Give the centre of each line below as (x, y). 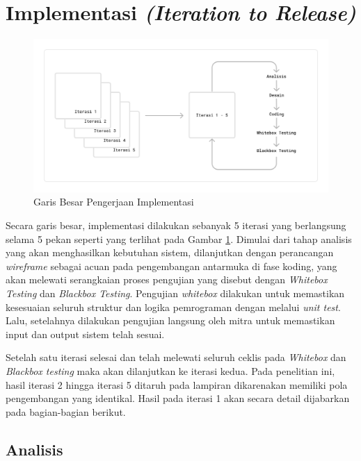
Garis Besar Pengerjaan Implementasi (114, 202)
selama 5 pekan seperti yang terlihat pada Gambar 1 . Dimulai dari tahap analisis (179, 238)
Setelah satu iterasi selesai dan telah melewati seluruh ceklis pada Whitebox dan (176, 357)
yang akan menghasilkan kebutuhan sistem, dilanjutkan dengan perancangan (170, 252)
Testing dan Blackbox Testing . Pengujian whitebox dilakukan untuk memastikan (175, 293)
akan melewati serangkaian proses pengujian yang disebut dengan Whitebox (167, 279)
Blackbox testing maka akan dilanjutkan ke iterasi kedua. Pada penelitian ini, (170, 370)
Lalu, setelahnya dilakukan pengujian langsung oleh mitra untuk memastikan (170, 320)
